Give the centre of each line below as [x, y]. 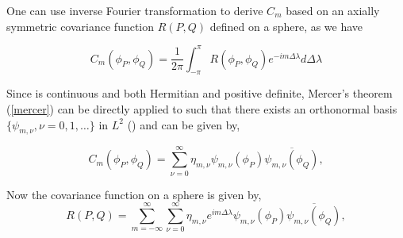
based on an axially [333, 10]
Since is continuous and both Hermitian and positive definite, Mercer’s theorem [200, 93]
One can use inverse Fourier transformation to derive [135, 10]
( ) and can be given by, [184, 124]
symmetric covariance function [81, 26]
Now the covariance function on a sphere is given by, [134, 194]
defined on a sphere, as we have [286, 26]
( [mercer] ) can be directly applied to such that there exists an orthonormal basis [202, 109]
